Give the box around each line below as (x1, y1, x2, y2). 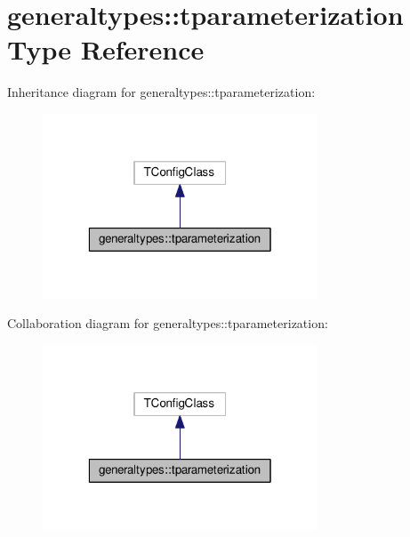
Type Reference (7, 31, 205, 68)
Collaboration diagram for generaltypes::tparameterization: (7, 314, 328, 333)
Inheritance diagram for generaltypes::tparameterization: (7, 83, 316, 101)
